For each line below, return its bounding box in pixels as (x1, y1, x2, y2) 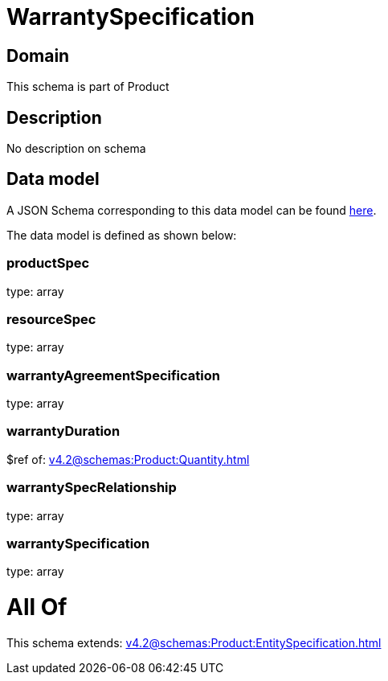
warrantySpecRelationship (6, 479, 177, 496)
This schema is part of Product (6, 80, 169, 94)
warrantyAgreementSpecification (6, 367, 220, 384)
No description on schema (6, 142, 146, 156)
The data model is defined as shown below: (6, 228, 237, 242)
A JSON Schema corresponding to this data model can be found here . (6, 203, 377, 217)
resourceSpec (6, 310, 96, 327)
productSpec (6, 255, 90, 272)
